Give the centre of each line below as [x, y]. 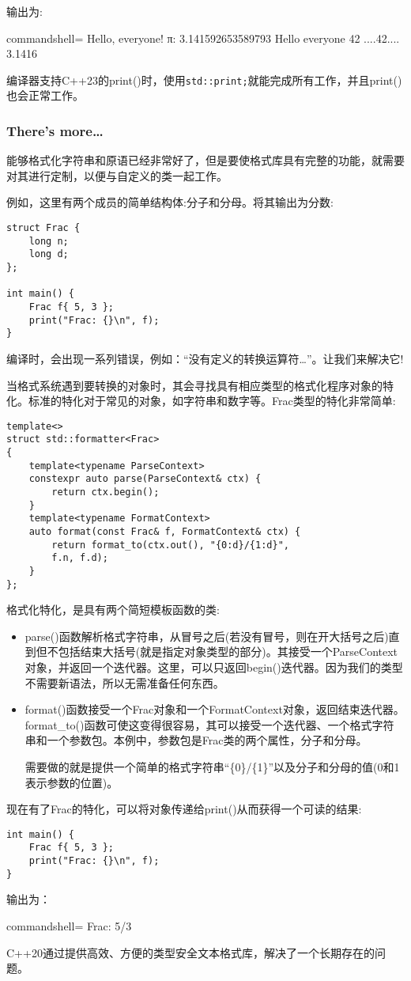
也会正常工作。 [45, 95]
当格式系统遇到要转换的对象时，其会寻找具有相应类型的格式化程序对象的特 [200, 385]
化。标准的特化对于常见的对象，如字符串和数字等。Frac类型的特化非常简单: [201, 401]
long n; [49, 241]
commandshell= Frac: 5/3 [69, 926]
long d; [49, 254]
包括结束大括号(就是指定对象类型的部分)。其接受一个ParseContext [228, 651]
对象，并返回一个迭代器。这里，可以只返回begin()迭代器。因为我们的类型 [214, 667]
